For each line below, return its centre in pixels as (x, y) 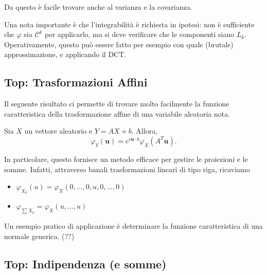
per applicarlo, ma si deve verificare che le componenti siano (140, 34)
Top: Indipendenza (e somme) (85, 263)
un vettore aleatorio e (58, 131)
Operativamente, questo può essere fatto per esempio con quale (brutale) (119, 44)
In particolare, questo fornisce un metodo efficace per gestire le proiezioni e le (126, 159)
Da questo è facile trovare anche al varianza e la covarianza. (98, 7)
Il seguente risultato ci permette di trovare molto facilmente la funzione (117, 104)
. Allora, (145, 131)
